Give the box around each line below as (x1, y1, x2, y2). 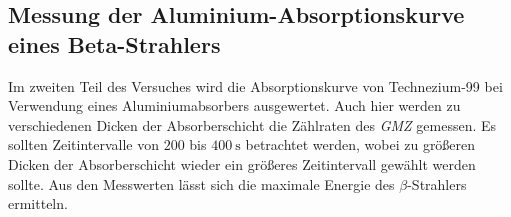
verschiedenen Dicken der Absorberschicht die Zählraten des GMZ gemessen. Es (8, 114, 497, 135)
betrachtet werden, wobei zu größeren (245, 134, 476, 155)
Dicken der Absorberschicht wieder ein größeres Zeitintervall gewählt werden (8, 153, 476, 174)
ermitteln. (8, 193, 68, 214)
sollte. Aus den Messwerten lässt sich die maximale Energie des (8, 173, 395, 194)
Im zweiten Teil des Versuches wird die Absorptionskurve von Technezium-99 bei (8, 75, 503, 96)
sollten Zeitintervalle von (8, 134, 160, 155)
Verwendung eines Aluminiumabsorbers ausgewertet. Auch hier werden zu (8, 95, 461, 116)
